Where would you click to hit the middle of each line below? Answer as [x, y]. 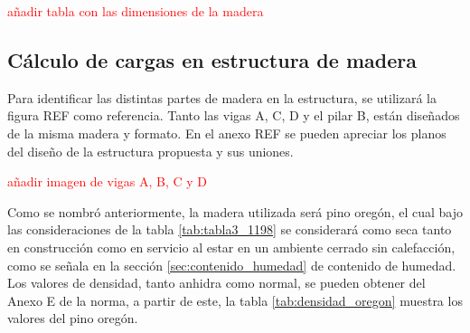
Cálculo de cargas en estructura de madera [212, 59]
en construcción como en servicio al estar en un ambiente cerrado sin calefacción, [231, 247]
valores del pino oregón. [73, 318]
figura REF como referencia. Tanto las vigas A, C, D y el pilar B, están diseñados [234, 115]
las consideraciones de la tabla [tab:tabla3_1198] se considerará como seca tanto [230, 229]
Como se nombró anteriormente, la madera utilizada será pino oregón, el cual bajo [235, 211]
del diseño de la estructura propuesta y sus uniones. [150, 151]
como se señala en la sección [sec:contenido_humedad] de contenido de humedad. [232, 265]
